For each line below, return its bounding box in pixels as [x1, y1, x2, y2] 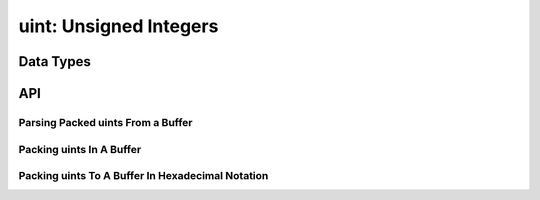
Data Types [18, 53, 92, 70]
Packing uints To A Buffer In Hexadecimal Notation [18, 169, 269, 183]
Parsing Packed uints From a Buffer [18, 115, 193, 129]
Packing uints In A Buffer [18, 142, 142, 156]
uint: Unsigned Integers [18, 15, 219, 37]
